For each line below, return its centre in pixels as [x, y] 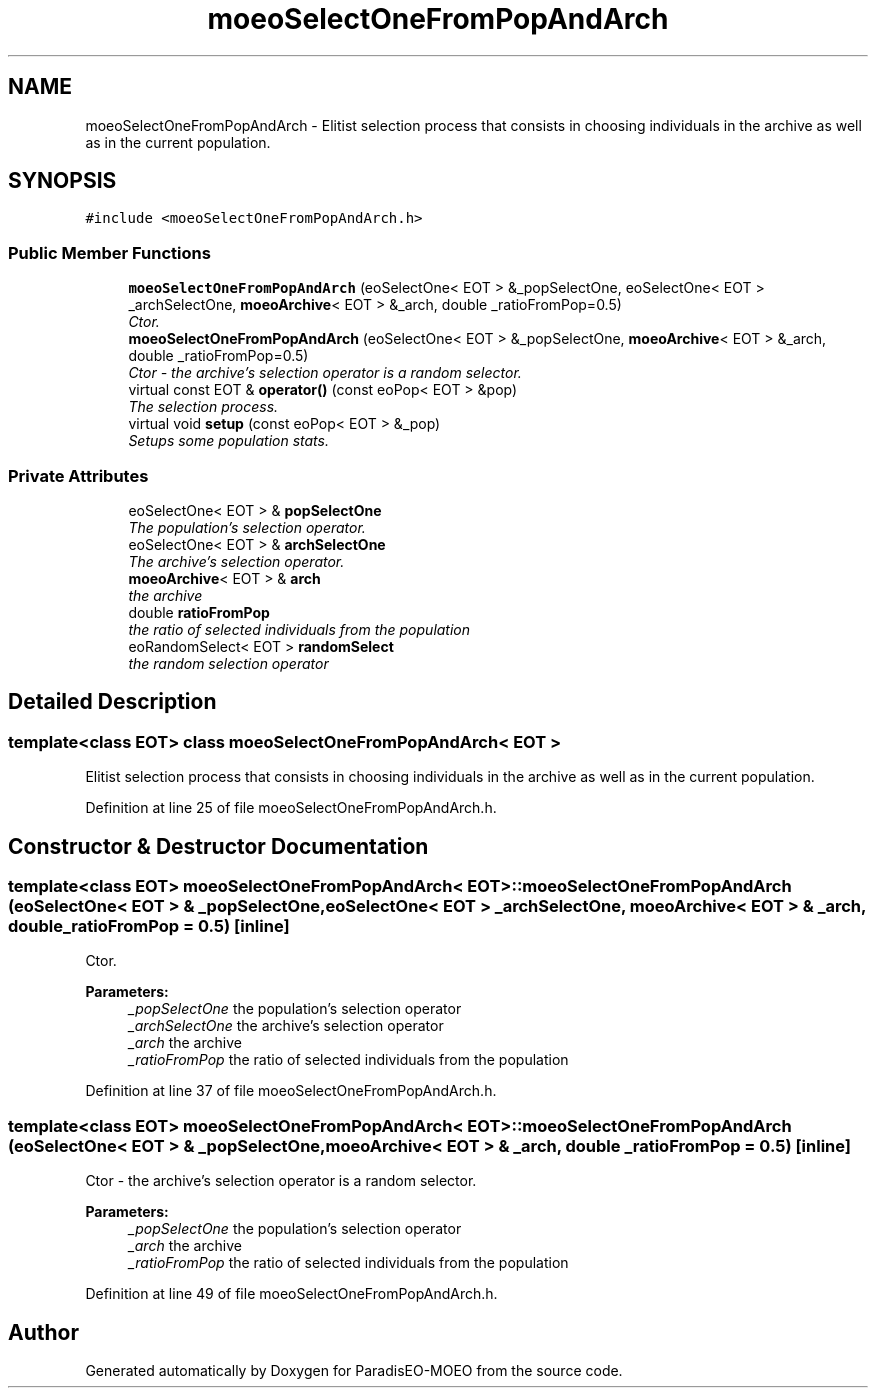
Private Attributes [78, 475]
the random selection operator [228, 663]
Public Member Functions [109, 252]
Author [43, 1332]
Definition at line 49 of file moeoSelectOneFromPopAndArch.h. [291, 1294]
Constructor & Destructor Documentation [218, 846]
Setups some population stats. [228, 441]
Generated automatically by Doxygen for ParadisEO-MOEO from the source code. [354, 1370]
